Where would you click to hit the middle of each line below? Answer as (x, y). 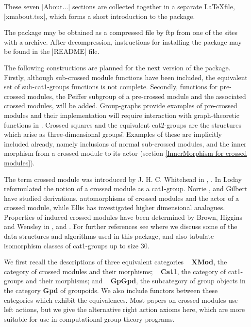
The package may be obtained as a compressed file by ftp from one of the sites (121, 32)
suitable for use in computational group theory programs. (89, 319)
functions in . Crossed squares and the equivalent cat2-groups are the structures (123, 124)
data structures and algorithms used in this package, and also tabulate (109, 236)
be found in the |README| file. (52, 51)
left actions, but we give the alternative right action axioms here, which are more (125, 309)
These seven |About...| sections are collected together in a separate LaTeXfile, (119, 6)
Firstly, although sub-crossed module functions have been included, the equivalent (126, 77)
